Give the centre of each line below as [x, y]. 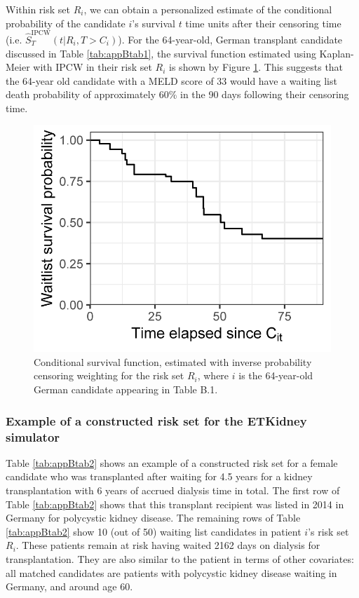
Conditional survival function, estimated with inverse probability [173, 361]
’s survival [154, 23]
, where [213, 375]
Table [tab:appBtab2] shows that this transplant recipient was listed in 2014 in [175, 504]
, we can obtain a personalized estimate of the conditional [208, 9]
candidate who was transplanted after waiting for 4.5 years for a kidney [159, 476]
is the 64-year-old [276, 375]
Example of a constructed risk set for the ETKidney [156, 420]
